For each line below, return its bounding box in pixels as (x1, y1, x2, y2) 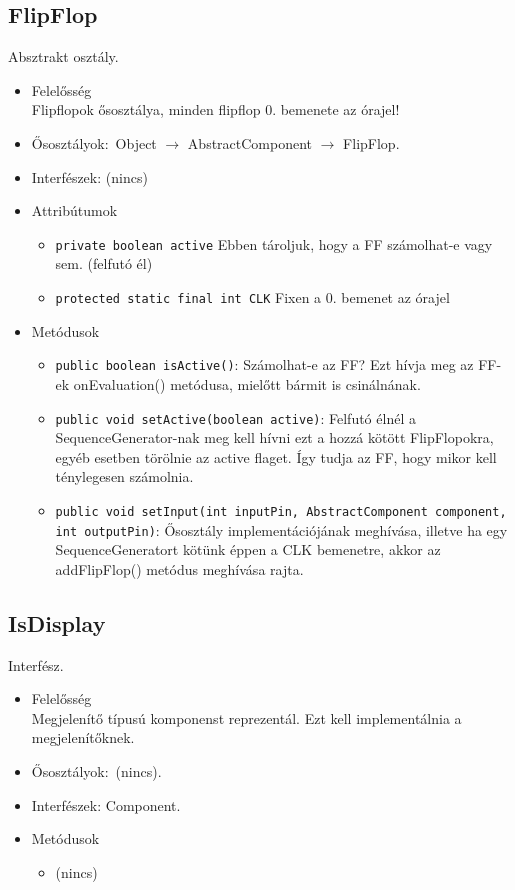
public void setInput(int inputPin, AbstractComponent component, (55, 504, 507, 519)
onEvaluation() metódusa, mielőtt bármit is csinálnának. (73, 373, 421, 394)
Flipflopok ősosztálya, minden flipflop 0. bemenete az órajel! (31, 99, 400, 120)
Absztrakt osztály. (8, 46, 119, 67)
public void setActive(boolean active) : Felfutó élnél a (55, 407, 416, 428)
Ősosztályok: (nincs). (31, 761, 162, 782)
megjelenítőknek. (31, 727, 135, 748)
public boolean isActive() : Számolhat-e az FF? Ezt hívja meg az (55, 354, 474, 375)
